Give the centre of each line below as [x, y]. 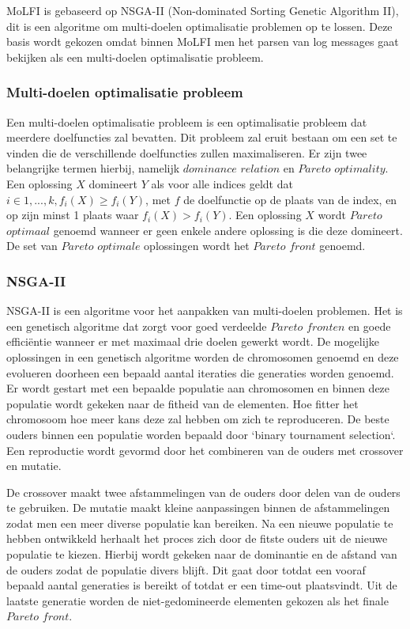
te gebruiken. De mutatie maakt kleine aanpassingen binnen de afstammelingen [198, 508]
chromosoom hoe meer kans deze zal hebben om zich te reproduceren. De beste [198, 419]
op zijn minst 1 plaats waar [73, 215]
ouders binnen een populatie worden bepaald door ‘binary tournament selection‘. [201, 434]
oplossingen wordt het [197, 246]
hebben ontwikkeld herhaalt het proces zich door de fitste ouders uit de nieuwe [197, 538]
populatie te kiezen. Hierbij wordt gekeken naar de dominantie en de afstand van [202, 554]
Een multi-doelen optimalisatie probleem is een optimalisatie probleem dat [187, 121]
